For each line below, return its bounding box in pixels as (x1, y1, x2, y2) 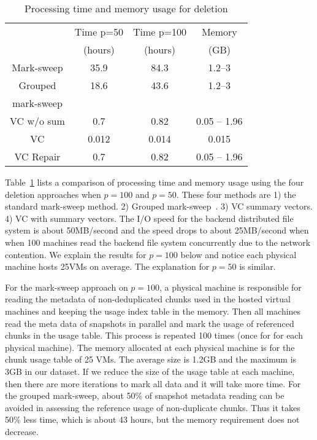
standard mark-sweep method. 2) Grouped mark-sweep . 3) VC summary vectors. (5, 200, 313, 213)
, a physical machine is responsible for (159, 280, 302, 293)
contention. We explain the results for (5, 248, 147, 261)
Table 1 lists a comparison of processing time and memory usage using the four (5, 176, 304, 188)
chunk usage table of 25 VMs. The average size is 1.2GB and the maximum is (5, 353, 297, 366)
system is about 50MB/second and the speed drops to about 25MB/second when (5, 224, 309, 237)
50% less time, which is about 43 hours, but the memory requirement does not (5, 413, 300, 426)
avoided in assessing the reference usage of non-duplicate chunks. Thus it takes (5, 401, 300, 414)
